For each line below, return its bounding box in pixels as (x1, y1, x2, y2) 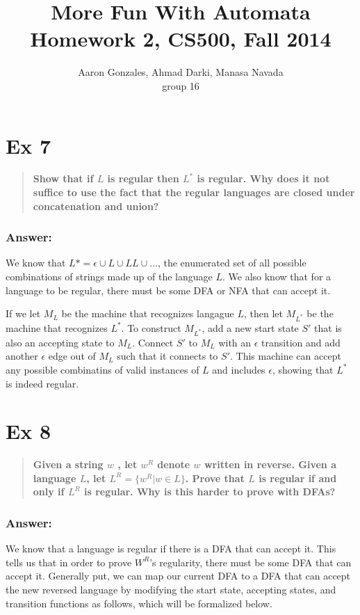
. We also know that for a (222, 269, 332, 284)
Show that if (33, 171, 94, 186)
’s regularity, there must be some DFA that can (149, 554, 352, 569)
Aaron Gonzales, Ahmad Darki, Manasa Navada (78, 65, 284, 79)
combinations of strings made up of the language (6, 269, 213, 284)
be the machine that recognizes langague (61, 306, 234, 321)
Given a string (33, 457, 104, 472)
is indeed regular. (6, 376, 79, 390)
